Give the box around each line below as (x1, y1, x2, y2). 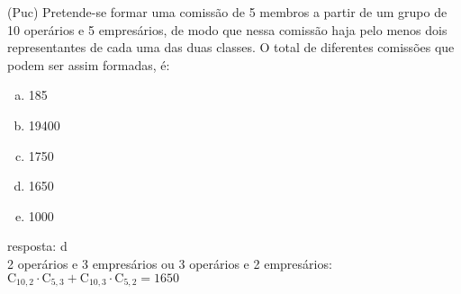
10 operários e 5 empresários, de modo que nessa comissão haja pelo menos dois (7, 20, 447, 39)
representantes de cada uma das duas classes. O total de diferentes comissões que (7, 38, 455, 57)
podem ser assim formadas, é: (7, 55, 170, 74)
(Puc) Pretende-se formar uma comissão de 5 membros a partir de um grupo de (7, 3, 447, 21)
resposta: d (7, 236, 68, 255)
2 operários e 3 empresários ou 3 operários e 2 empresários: (7, 254, 332, 272)
